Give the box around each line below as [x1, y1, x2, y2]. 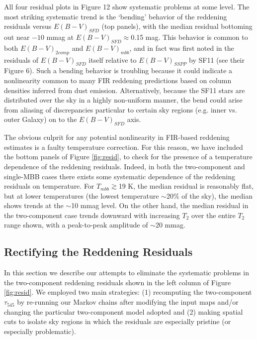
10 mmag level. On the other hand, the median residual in [71, 200, 249, 211]
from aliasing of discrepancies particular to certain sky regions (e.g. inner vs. [4, 104, 237, 114]
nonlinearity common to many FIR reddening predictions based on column [4, 75, 232, 85]
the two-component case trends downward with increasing [4, 210, 180, 220]
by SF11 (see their [189, 54, 245, 65]
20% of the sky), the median [166, 190, 253, 201]
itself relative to [88, 54, 137, 65]
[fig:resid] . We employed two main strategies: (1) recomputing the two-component [4, 287, 252, 297]
